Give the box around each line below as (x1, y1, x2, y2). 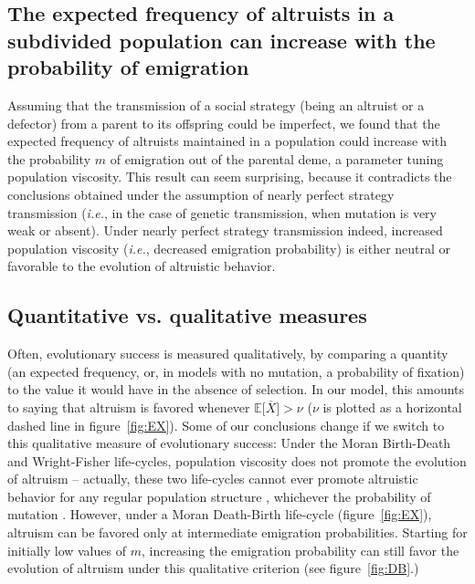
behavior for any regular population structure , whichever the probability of (7, 486, 431, 506)
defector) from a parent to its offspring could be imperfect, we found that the (7, 113, 440, 132)
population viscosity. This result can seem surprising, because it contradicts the (7, 167, 452, 186)
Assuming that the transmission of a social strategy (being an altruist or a (7, 95, 425, 114)
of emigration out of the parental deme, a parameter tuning (110, 149, 444, 168)
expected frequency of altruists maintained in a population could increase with (7, 131, 448, 151)
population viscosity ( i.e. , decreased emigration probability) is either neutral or (7, 238, 451, 257)
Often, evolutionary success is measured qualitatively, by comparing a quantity (7, 344, 449, 363)
